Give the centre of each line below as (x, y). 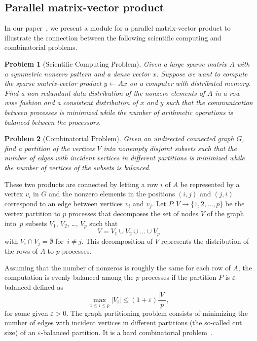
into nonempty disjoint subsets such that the (170, 148)
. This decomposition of (117, 241)
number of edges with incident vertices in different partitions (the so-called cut (123, 322)
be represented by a (210, 184)
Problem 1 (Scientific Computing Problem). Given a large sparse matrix (116, 63)
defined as (48, 286)
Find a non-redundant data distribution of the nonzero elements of (105, 93)
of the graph (225, 213)
